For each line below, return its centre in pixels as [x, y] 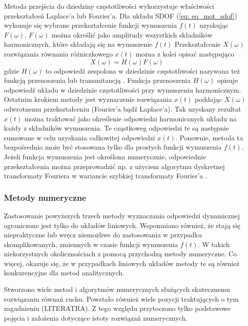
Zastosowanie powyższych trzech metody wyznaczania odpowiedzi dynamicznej [122, 215]
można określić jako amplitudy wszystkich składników [132, 34]
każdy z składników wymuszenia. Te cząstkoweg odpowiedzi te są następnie [116, 128]
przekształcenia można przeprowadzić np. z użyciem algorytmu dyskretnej [114, 166]
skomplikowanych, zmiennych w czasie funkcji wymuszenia [91, 244]
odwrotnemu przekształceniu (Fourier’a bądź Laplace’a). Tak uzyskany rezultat [123, 108]
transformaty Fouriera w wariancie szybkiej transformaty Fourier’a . [106, 176]
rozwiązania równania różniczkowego [58, 53]
